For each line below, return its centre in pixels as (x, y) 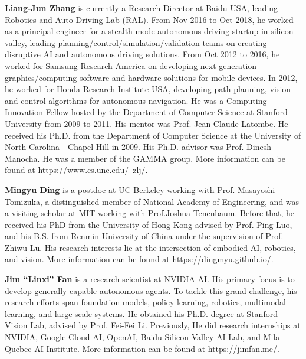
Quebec (18, 348)
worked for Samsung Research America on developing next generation (131, 65)
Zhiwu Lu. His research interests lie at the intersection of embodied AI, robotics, (150, 247)
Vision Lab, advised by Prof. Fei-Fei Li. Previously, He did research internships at (153, 325)
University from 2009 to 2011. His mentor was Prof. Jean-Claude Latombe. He (147, 123)
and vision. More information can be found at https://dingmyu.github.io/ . (139, 259)
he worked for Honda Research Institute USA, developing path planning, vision (148, 89)
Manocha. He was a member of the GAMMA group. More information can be (145, 158)
